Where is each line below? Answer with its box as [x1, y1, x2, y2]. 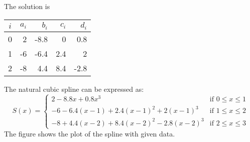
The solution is [4, 1, 50, 11]
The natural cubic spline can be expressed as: [4, 83, 144, 94]
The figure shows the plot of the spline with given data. [4, 128, 175, 138]
